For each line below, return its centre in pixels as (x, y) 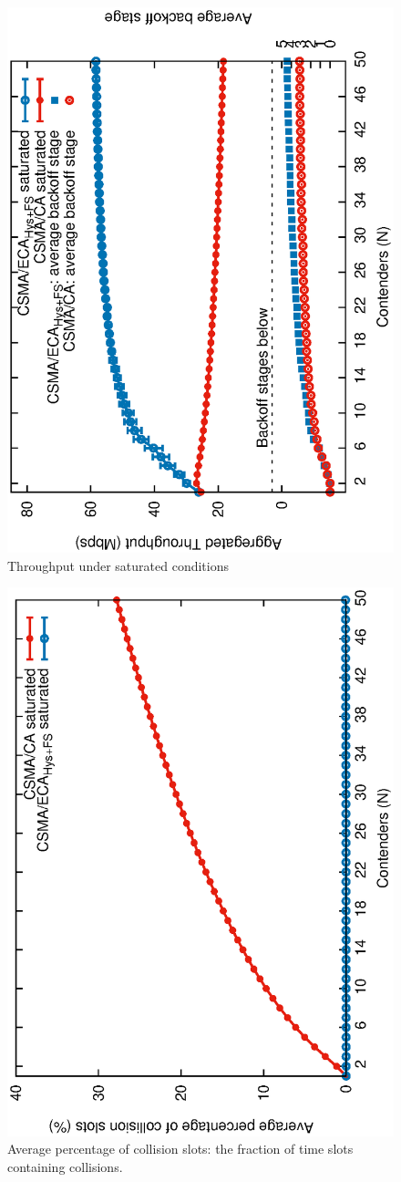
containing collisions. (65, 1166)
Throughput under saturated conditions (118, 565)
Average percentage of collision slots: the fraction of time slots (180, 1149)
